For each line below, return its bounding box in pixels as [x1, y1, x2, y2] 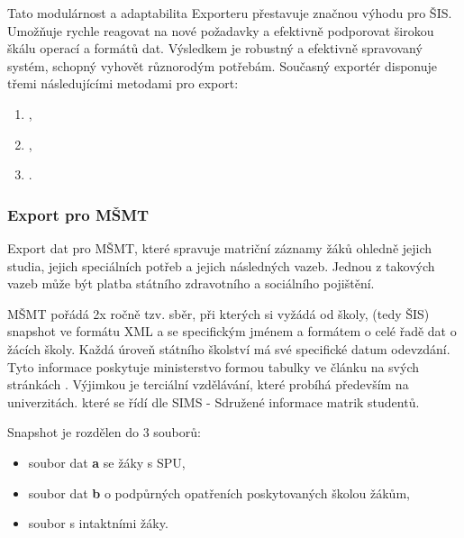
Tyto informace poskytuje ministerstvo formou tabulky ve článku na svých [7, 357, 420, 376]
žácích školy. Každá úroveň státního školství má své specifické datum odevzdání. [7, 339, 450, 358]
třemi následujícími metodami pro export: [7, 74, 239, 93]
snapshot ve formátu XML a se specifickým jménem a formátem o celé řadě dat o [7, 322, 457, 341]
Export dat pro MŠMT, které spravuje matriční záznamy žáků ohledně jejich [7, 238, 432, 257]
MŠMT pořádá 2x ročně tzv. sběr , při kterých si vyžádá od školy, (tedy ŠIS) [7, 304, 430, 323]
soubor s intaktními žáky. [28, 514, 168, 533]
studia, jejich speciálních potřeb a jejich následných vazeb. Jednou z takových [7, 256, 435, 275]
